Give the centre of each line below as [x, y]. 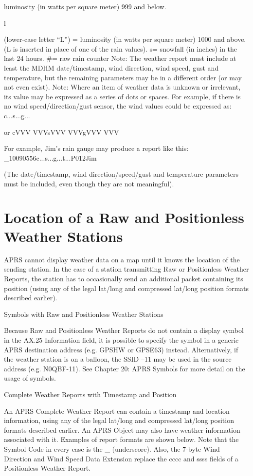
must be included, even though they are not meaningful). [89, 183]
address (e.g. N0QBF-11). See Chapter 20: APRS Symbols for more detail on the [125, 368]
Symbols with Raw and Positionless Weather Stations [84, 314]
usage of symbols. [30, 378]
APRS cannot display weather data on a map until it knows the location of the [122, 259]
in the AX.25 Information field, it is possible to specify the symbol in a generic [121, 339]
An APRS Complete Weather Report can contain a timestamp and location [117, 411]
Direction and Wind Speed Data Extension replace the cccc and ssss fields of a [121, 458]
